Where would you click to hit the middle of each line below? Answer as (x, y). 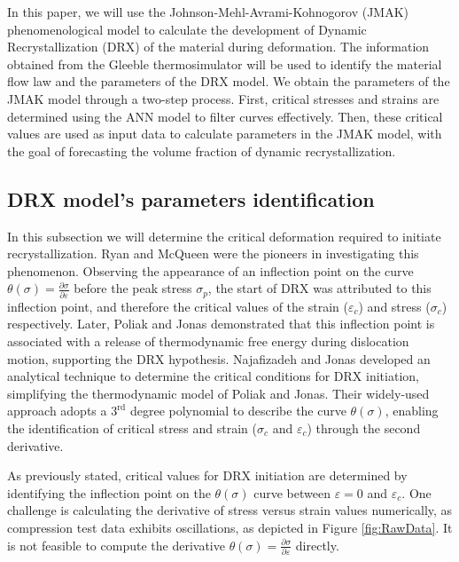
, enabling (412, 411)
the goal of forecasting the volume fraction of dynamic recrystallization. (202, 150)
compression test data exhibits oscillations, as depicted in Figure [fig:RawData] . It (230, 527)
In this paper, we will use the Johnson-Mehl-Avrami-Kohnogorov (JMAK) (208, 12)
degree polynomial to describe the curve (238, 411)
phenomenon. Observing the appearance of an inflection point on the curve (210, 270)
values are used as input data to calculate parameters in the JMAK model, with (225, 134)
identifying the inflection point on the (109, 492)
